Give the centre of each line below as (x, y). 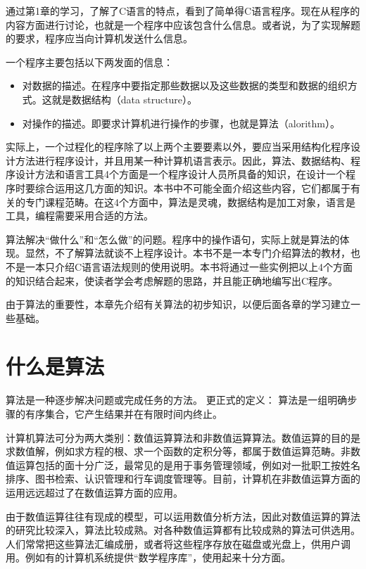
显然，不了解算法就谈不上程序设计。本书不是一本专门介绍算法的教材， (188, 253)
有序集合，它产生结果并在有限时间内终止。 (124, 414)
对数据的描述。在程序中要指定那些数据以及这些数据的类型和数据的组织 (185, 85)
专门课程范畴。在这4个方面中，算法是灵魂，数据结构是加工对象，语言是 (190, 202)
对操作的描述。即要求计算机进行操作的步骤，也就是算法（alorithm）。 (181, 123)
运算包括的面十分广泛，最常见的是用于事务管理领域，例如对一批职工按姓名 (188, 465)
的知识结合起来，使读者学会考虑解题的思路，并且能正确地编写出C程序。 (172, 280)
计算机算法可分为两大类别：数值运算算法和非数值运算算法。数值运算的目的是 (183, 437)
